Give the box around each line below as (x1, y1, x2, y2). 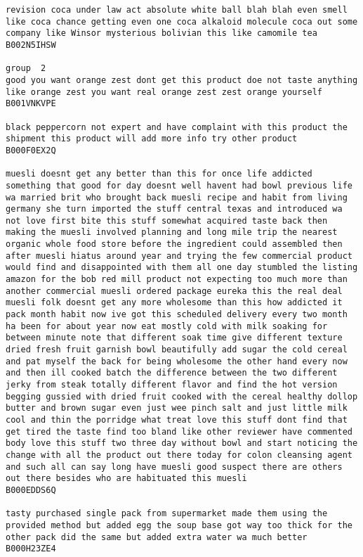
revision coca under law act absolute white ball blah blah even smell (6, 5, 348, 15)
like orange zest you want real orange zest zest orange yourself (6, 87, 323, 97)
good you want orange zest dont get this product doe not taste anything (6, 75, 358, 85)
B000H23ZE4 (6, 544, 56, 554)
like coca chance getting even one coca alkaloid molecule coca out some (6, 16, 358, 27)
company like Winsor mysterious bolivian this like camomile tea (6, 28, 317, 39)
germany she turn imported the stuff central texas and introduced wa (6, 204, 343, 215)
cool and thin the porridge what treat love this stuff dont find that (6, 414, 348, 425)
